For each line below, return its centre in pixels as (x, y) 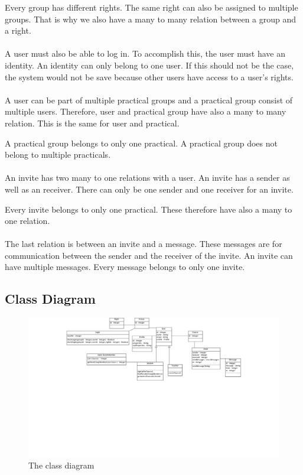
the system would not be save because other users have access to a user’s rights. (149, 77)
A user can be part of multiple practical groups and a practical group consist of (149, 100)
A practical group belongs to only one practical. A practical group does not (141, 143)
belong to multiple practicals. (58, 154)
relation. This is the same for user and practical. (92, 123)
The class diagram (61, 465)
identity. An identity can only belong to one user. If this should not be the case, (149, 65)
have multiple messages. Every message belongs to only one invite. (125, 267)
